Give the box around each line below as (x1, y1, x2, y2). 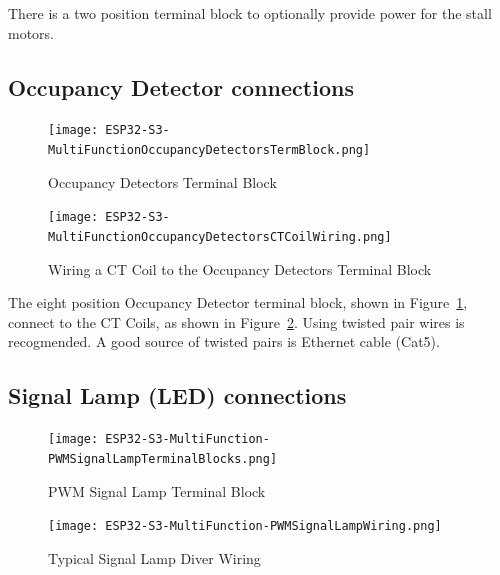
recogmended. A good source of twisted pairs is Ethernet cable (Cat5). (8, 331, 440, 352)
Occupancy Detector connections (8, 71, 354, 102)
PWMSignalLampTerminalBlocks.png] (48, 451, 278, 466)
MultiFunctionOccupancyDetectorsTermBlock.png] (48, 143, 371, 158)
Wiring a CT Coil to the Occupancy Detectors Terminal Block (48, 258, 432, 279)
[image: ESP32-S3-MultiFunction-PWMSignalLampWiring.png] (48, 519, 442, 534)
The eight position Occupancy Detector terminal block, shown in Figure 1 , (8, 292, 468, 313)
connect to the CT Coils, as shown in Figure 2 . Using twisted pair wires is (8, 311, 465, 332)
